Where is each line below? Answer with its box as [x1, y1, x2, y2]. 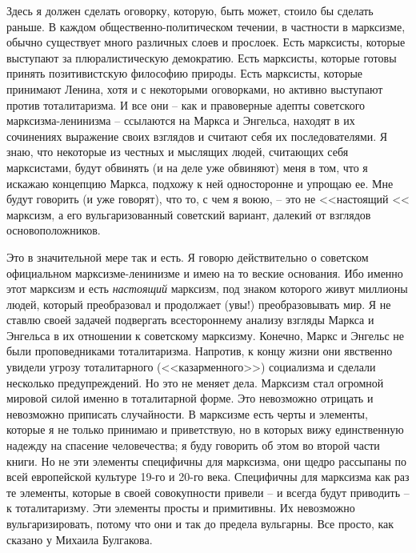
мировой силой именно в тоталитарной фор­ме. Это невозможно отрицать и [6, 390, 374, 407]
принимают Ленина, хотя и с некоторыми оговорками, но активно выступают [6, 80, 383, 97]
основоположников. [6, 222, 101, 238]
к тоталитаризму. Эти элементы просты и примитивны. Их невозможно [6, 499, 355, 516]
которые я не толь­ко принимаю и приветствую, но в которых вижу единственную [6, 421, 404, 438]
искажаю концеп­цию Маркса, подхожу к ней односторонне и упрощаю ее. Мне [6, 174, 394, 191]
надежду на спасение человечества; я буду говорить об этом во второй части [6, 437, 380, 454]
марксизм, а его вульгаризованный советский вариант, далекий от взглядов [6, 206, 371, 222]
